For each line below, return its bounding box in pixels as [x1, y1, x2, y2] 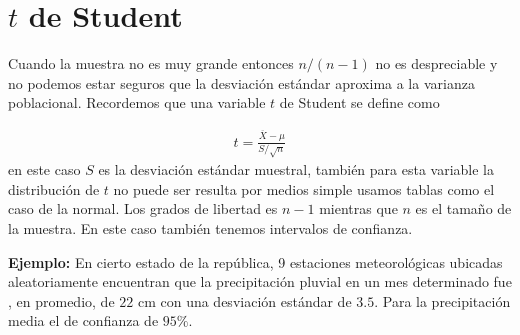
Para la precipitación [382, 290, 511, 311]
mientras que [319, 198, 398, 219]
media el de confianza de [8, 310, 159, 331]
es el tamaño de [415, 198, 512, 219]
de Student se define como [279, 92, 440, 113]
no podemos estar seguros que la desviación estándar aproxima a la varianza [8, 72, 475, 93]
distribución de [8, 178, 100, 199]
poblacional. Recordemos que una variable [8, 92, 266, 113]
